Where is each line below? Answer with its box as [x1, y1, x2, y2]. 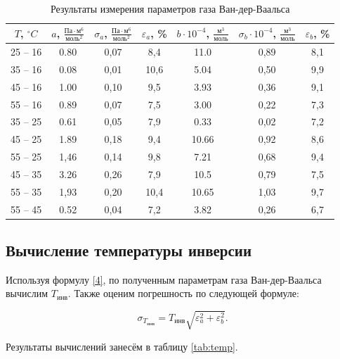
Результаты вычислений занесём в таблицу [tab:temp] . [6, 339, 238, 353]
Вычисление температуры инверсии [6, 239, 252, 261]
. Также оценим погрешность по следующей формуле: [67, 286, 299, 301]
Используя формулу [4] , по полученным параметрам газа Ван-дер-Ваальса [6, 272, 322, 286]
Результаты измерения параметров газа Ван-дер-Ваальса [50, 1, 290, 15]
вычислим [6, 286, 48, 301]
